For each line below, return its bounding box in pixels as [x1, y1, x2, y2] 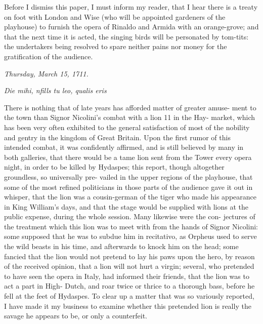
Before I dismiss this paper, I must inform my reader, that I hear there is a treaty [4, 2, 258, 12]
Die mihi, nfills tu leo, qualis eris [4, 85, 107, 96]
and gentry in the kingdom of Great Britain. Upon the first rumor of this [4, 132, 231, 142]
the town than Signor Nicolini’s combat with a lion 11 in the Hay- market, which [4, 112, 255, 123]
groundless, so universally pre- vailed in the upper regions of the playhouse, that [4, 171, 253, 182]
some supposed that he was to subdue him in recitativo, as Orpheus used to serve [4, 231, 257, 241]
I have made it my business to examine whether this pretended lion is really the [4, 300, 251, 311]
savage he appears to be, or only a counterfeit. [4, 310, 147, 321]
